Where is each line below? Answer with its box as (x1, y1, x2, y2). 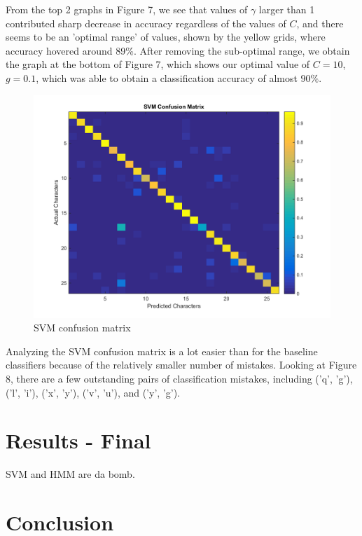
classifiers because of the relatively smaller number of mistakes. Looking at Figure (6, 357, 357, 372)
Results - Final (6, 426, 151, 455)
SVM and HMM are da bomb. (6, 467, 135, 481)
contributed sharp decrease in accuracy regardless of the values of (6, 15, 286, 30)
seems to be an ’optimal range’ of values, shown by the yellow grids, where (6, 29, 326, 44)
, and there (296, 15, 344, 30)
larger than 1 (258, 2, 315, 16)
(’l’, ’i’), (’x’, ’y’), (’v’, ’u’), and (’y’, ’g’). (6, 385, 180, 399)
